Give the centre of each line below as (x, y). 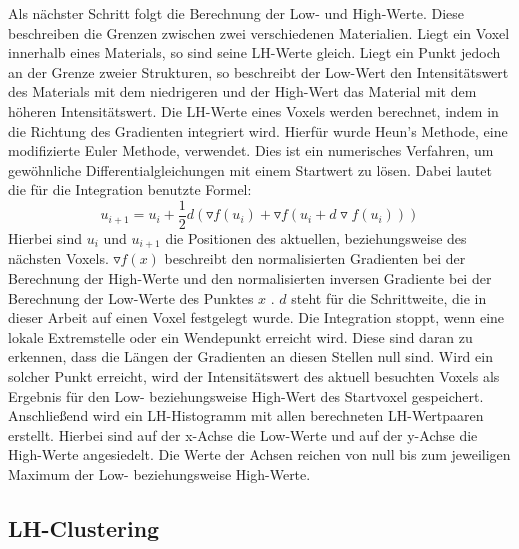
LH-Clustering (84, 527)
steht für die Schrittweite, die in (389, 297)
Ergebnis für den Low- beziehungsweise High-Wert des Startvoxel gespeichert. (246, 395)
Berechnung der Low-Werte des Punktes (131, 297)
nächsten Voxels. (58, 258)
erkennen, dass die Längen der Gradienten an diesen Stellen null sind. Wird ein (250, 356)
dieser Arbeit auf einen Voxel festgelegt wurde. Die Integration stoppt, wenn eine (256, 317)
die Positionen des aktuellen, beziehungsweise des (316, 238)
